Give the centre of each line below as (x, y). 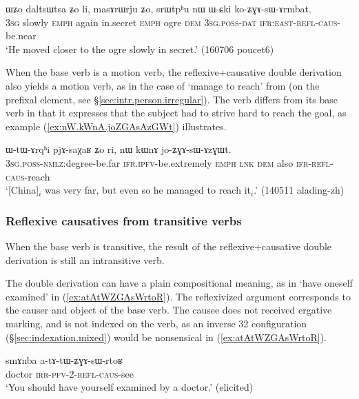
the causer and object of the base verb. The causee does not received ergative (169, 310)
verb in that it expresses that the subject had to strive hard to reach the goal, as (176, 113)
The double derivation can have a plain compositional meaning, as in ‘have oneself (179, 283)
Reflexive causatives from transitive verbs (124, 220)
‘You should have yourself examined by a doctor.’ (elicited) (130, 387)
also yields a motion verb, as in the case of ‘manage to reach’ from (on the (163, 85)
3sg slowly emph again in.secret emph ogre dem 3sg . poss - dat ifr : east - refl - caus (172, 22)
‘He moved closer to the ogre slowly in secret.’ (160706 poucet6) (140, 49)
